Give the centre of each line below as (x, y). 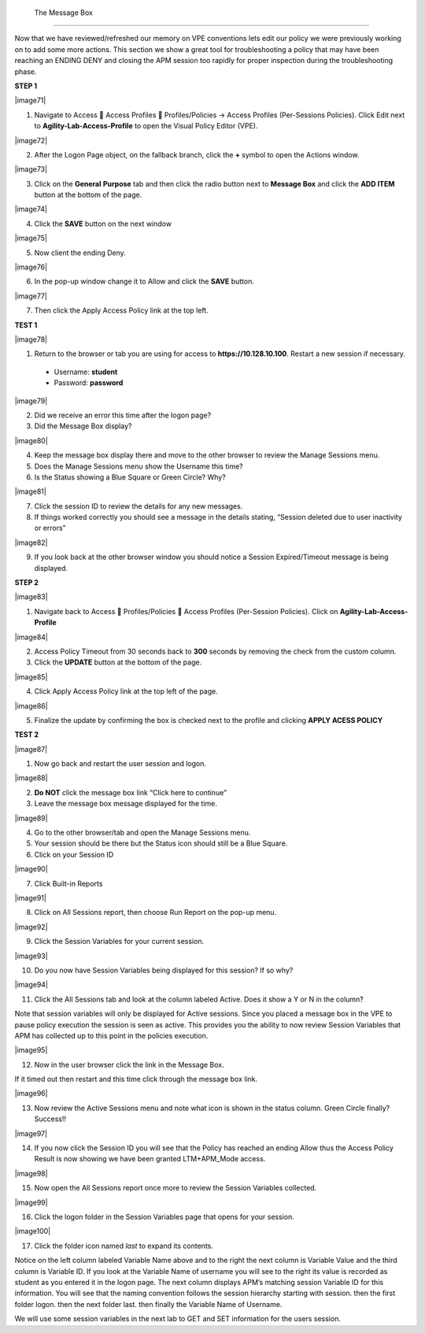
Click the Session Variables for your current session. (119, 942)
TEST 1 (26, 325)
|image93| (31, 956)
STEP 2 (27, 583)
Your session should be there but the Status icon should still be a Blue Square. (161, 843)
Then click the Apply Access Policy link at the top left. (121, 310)
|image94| (31, 985)
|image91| (30, 898)
